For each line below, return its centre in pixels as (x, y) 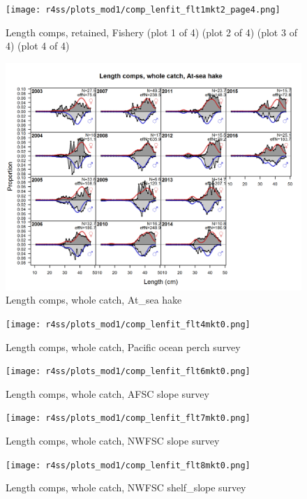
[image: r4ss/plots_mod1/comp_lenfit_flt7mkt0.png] (128, 418)
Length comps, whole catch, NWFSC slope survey (113, 441)
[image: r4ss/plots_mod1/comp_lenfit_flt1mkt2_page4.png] (143, 10)
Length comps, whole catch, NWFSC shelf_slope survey (126, 487)
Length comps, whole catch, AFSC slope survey (107, 393)
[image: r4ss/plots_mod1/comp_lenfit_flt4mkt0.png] (128, 324)
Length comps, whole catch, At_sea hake (94, 300)
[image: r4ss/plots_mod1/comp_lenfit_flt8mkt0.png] (128, 465)
